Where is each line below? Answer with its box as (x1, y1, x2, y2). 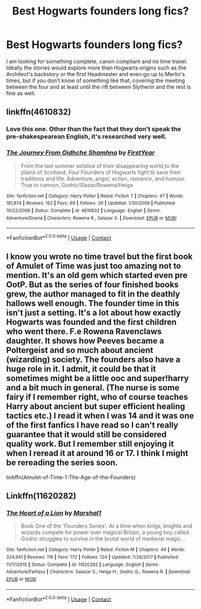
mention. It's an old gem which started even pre (6, 270, 188, 281)
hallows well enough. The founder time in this (6, 299, 179, 309)
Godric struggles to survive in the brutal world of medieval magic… (20, 535, 185, 542)
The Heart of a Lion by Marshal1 (6, 508, 102, 517)
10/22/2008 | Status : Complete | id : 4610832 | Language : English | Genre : (6, 207, 162, 213)
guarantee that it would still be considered (6, 430, 167, 440)
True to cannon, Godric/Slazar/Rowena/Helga (20, 181, 133, 188)
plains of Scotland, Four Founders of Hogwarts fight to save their (20, 168, 181, 176)
